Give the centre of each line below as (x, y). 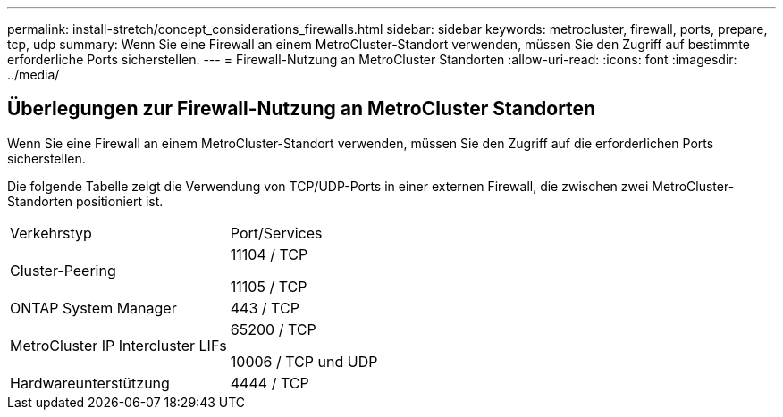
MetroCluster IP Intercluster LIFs (118, 345)
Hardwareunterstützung (90, 383)
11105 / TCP (269, 286)
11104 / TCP (269, 254)
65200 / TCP (273, 329)
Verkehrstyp (51, 233)
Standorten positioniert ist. (85, 201)
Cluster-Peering (63, 270)
